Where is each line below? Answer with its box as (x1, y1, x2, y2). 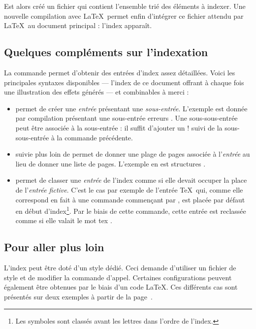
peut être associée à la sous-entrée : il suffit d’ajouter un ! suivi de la (15, 122, 223, 132)
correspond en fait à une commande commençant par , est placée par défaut (15, 194, 245, 204)
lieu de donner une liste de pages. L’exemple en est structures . (15, 158, 206, 168)
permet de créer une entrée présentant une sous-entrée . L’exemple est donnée (15, 103, 248, 113)
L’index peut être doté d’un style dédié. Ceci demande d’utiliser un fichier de (4, 263, 236, 273)
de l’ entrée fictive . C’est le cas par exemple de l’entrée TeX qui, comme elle (15, 184, 243, 195)
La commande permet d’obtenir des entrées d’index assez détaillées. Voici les (4, 67, 235, 77)
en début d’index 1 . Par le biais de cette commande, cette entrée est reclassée (15, 204, 246, 216)
